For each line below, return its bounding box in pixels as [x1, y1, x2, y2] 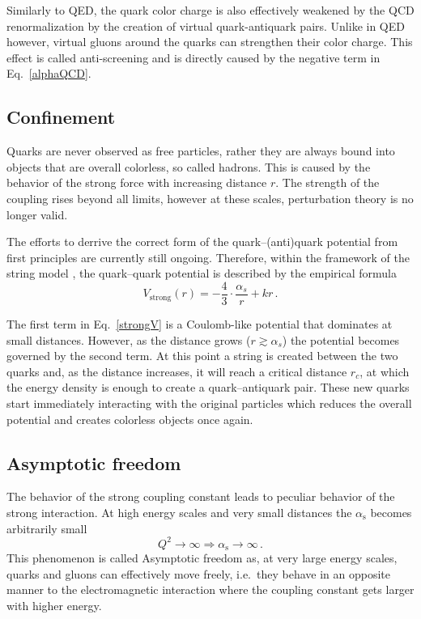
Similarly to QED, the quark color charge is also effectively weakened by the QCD [6, 2, 415, 18]
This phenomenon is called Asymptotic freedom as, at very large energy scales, [6, 549, 398, 566]
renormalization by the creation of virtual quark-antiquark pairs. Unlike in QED [6, 17, 405, 34]
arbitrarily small [6, 519, 87, 536]
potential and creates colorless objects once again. [6, 410, 253, 427]
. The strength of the [275, 174, 380, 191]
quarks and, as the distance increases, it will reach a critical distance [6, 362, 347, 379]
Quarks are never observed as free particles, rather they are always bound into [6, 142, 395, 159]
